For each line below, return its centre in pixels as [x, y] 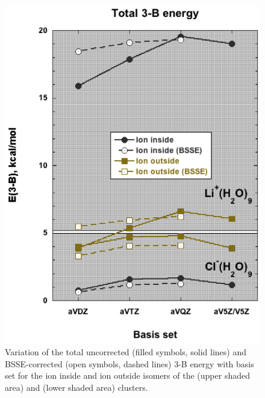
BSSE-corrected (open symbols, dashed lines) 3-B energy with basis [129, 363]
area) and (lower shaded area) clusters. [76, 387]
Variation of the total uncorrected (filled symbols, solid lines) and [126, 351]
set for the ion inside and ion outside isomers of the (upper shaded [127, 375]
